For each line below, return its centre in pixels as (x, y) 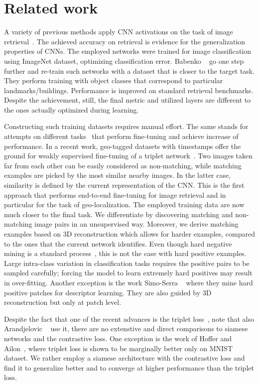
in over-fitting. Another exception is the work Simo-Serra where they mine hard (129, 282)
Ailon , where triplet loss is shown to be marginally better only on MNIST (118, 348)
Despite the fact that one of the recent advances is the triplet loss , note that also (129, 319)
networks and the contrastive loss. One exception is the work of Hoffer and (118, 338)
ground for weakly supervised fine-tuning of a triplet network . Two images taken (129, 156)
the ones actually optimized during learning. (71, 109)
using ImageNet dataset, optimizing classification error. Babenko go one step (124, 61)
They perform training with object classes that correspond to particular (114, 80)
